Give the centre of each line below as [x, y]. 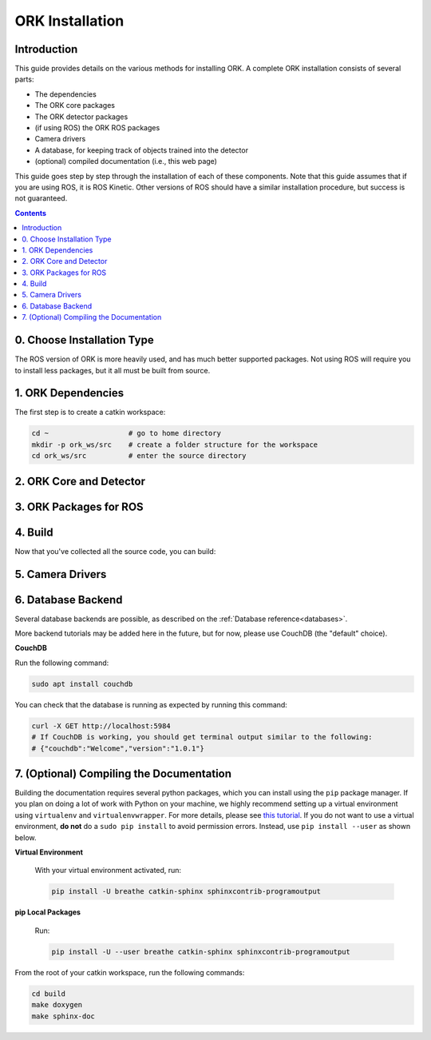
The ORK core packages [75, 106]
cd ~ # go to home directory [126, 433]
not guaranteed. [41, 198]
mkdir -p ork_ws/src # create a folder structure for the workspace [175, 444]
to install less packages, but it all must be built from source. [113, 370]
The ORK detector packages [81, 117]
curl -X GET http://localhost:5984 [101, 726]
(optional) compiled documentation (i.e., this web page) [126, 161]
